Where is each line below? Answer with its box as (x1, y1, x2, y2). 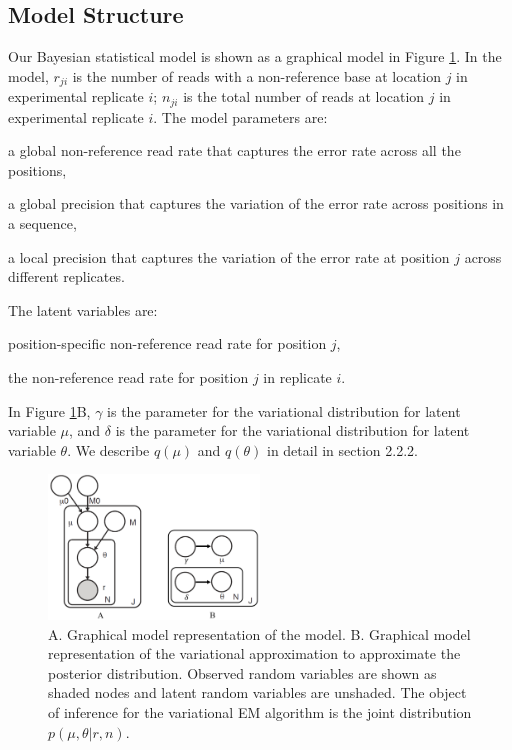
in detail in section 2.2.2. (266, 439, 418, 460)
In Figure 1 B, (8, 400, 91, 421)
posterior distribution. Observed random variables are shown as (48, 662, 437, 683)
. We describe (67, 439, 150, 460)
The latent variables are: (8, 299, 158, 320)
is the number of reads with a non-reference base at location (72, 65, 441, 86)
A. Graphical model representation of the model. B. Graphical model (48, 623, 471, 644)
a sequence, (8, 213, 77, 234)
